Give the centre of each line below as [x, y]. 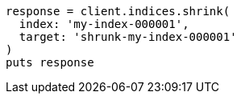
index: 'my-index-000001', [104, 24]
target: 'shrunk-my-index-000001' [128, 37]
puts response [50, 62]
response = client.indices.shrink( [118, 11]
